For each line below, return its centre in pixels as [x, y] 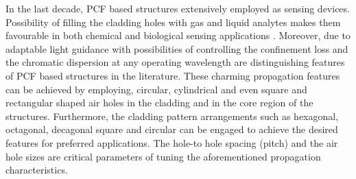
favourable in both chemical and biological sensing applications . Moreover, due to [178, 35]
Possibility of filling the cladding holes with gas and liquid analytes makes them [173, 22]
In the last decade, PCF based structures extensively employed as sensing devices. [178, 8]
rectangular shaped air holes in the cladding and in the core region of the [159, 103]
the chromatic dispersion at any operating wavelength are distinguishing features [175, 62]
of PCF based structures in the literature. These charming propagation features [173, 75]
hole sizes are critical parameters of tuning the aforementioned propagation [163, 156]
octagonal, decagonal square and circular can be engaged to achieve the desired [172, 129]
